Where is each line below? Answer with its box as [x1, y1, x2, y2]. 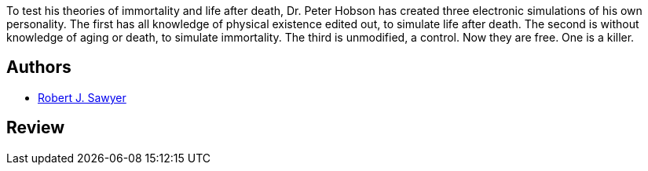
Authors [6, 57, 71, 78]
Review [6, 118, 65, 138]
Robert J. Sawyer [38, 90, 126, 104]
